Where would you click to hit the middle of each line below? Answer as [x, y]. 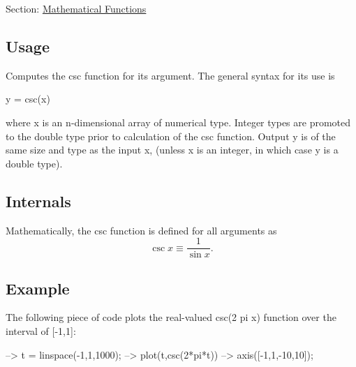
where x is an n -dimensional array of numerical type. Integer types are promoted [178, 122]
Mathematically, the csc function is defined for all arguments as [141, 230]
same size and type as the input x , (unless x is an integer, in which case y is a [172, 150]
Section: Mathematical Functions [76, 8]
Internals [38, 201]
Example [38, 288]
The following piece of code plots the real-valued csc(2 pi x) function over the [171, 317]
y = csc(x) [28, 99]
